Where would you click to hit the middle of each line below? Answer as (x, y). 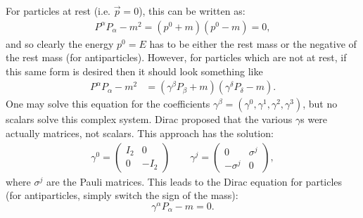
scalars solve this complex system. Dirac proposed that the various (149, 119)
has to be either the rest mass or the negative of (253, 43)
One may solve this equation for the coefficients (108, 104)
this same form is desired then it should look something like (134, 71)
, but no (320, 104)
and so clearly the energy (60, 43)
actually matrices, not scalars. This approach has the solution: (140, 133)
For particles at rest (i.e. (58, 11)
